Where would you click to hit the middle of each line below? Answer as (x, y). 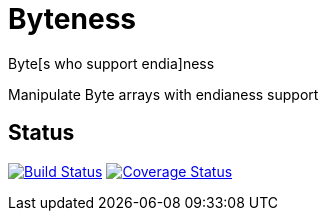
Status (41, 133)
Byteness (72, 19)
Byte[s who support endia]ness (111, 63)
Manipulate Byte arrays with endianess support (163, 94)
